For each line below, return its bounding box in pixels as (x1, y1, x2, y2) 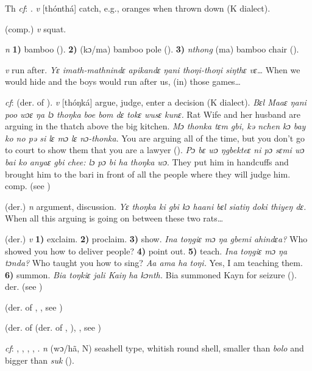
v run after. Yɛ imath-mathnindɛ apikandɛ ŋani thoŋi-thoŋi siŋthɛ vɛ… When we (5, 63, 300, 76)
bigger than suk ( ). (5, 353, 74, 366)
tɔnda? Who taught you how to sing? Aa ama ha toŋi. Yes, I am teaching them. (5, 256, 303, 269)
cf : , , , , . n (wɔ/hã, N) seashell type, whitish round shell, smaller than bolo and (5, 342, 304, 355)
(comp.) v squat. (5, 22, 66, 35)
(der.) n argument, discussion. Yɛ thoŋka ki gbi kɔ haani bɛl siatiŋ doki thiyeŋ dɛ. (5, 200, 307, 212)
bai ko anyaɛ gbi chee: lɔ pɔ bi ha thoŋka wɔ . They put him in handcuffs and (5, 155, 289, 168)
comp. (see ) (5, 179, 51, 192)
